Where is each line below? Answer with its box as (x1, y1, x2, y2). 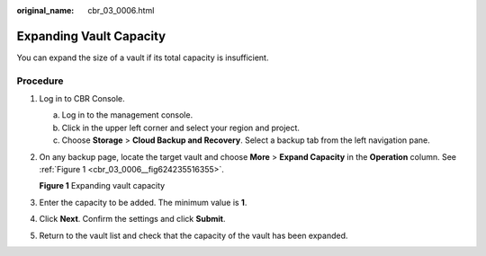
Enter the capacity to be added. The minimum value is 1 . (39, 197, 247, 207)
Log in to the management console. (61, 110, 193, 120)
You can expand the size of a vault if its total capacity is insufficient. (16, 52, 269, 63)
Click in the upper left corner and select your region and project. (61, 122, 301, 133)
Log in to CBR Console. (39, 93, 125, 104)
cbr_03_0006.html (87, 5, 155, 15)
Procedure (16, 75, 64, 87)
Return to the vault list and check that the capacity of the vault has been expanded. (39, 230, 348, 241)
